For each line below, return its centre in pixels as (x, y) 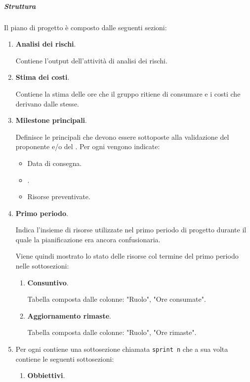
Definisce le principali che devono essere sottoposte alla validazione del (122, 136)
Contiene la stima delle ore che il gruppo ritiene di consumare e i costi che (128, 93)
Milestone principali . (51, 120)
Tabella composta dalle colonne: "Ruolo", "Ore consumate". (117, 299)
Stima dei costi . (42, 77)
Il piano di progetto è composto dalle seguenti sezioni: (85, 27)
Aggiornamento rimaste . (69, 315)
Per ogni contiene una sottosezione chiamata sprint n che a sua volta (122, 349)
